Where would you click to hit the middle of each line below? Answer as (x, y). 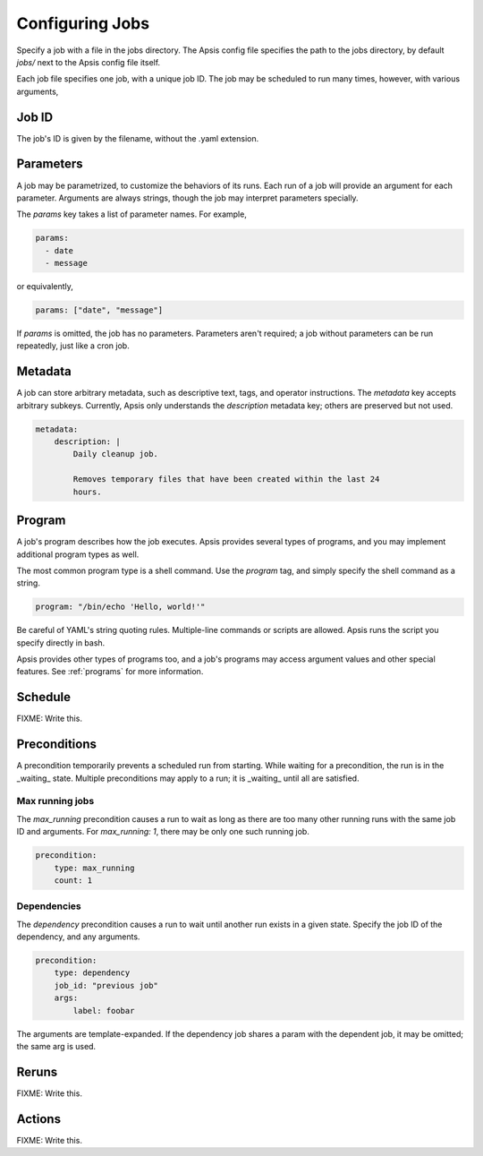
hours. (87, 492)
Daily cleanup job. (115, 454)
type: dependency (92, 973)
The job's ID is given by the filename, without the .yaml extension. (138, 138)
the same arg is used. (56, 1047)
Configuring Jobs (83, 23)
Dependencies (49, 906)
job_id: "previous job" (106, 985)
